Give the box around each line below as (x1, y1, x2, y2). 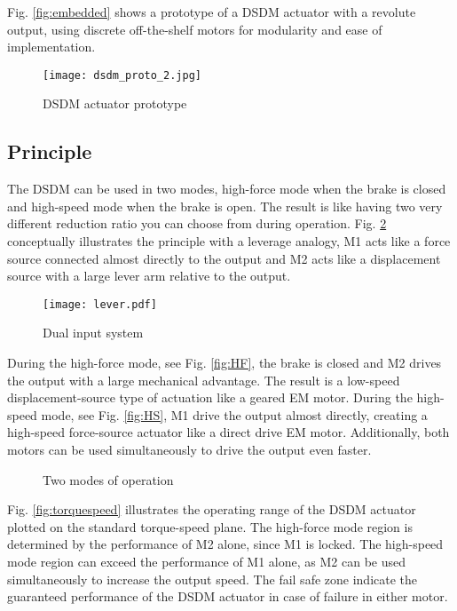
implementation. (7, 37, 96, 56)
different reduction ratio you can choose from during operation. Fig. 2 (7, 214, 387, 233)
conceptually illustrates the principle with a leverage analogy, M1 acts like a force (7, 232, 451, 250)
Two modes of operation (43, 470, 174, 488)
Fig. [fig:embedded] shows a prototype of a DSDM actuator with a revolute (7, 3, 416, 20)
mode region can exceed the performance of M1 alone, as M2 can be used (7, 551, 406, 570)
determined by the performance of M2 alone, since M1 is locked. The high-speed (7, 535, 444, 553)
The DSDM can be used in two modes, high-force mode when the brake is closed (7, 179, 446, 198)
